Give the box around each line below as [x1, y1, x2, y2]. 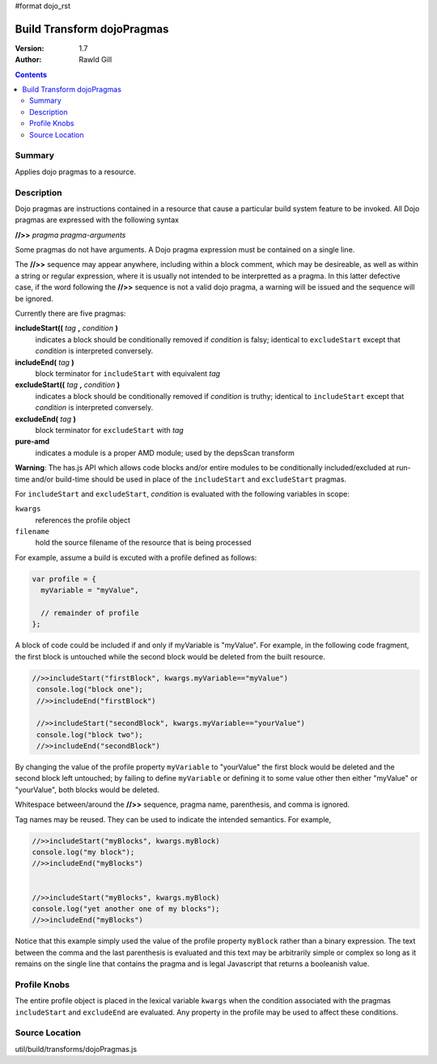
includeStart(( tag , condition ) [15, 324, 119, 333]
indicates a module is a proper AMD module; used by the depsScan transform [35, 447, 295, 457]
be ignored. [15, 294, 54, 303]
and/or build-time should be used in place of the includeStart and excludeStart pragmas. [31, 474, 347, 484]
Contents [15, 70, 48, 79]
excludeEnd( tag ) [15, 413, 76, 424]
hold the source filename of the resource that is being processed [35, 538, 252, 548]
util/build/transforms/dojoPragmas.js [15, 1044, 138, 1053]
